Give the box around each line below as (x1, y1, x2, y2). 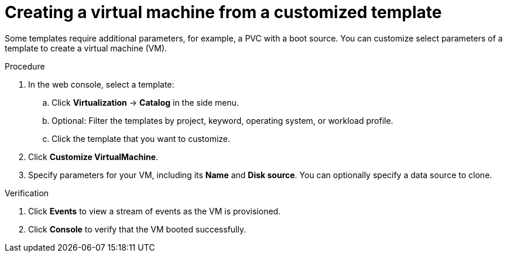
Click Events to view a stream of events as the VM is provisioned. (28, 206, 281, 216)
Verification (5, 187, 49, 198)
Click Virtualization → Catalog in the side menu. (52, 97, 239, 107)
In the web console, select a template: (28, 79, 174, 89)
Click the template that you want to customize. (52, 133, 231, 144)
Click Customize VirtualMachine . (28, 151, 159, 162)
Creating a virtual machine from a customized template (5, 2, 442, 22)
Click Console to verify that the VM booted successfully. (28, 224, 246, 234)
